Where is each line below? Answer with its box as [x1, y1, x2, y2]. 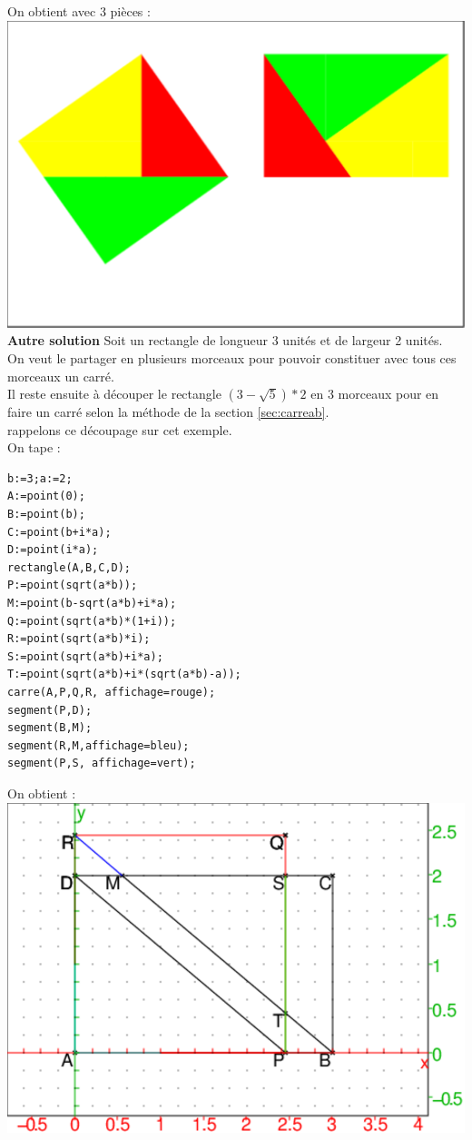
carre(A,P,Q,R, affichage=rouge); [7, 686, 216, 699]
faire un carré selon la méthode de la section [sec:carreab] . [7, 402, 329, 421]
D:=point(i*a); [7, 543, 99, 557]
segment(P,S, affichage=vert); [7, 757, 196, 770]
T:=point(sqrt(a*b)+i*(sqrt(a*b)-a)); [7, 668, 241, 681]
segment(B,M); [7, 721, 93, 735]
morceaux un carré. [7, 366, 114, 385]
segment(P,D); [7, 703, 93, 717]
